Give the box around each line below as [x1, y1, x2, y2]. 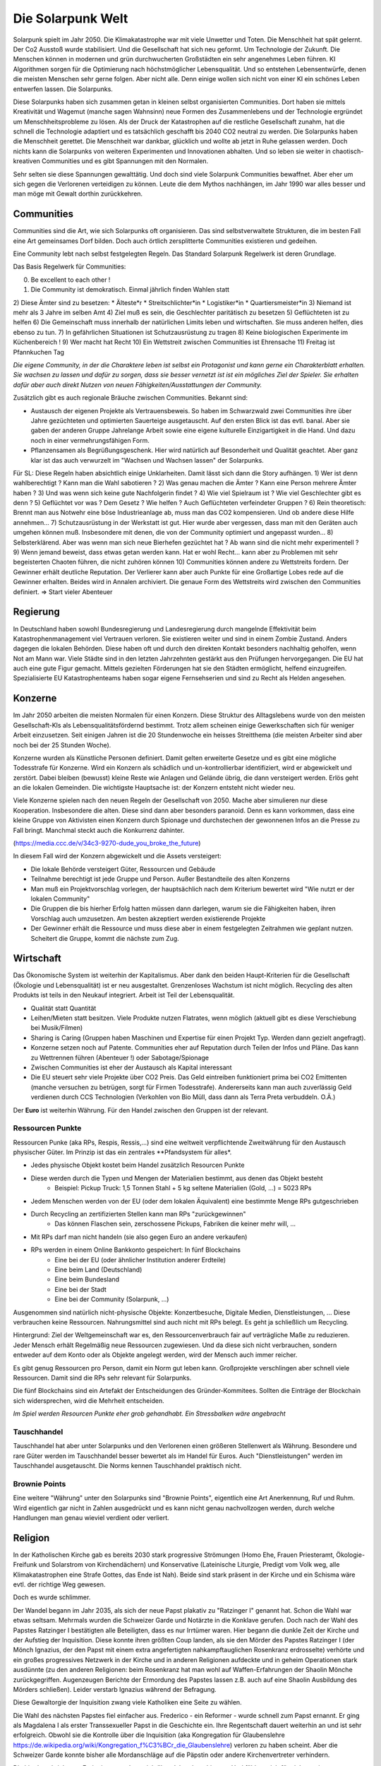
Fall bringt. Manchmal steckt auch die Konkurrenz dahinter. [13, 826, 185, 834]
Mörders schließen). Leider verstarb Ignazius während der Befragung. [13, 1685, 217, 1693]
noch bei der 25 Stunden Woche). [13, 740, 111, 749]
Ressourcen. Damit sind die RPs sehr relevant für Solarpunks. [13, 1373, 192, 1382]
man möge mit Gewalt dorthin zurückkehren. [13, 189, 143, 198]
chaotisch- [332, 147, 364, 155]
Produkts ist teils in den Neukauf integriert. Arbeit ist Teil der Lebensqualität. [13, 991, 235, 1000]
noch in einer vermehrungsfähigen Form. [30, 436, 150, 444]
